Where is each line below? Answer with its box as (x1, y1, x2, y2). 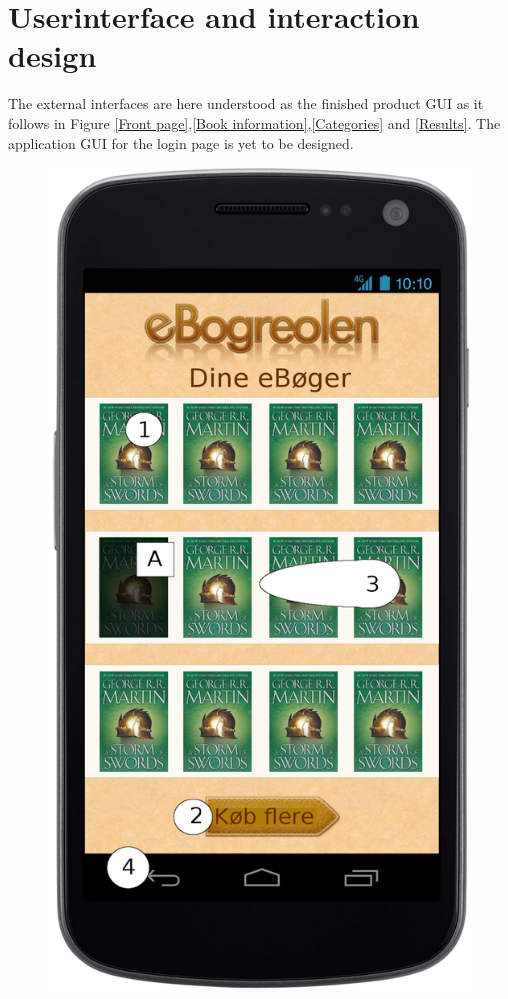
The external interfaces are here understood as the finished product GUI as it (8, 93, 484, 114)
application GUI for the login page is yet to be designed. (8, 132, 354, 153)
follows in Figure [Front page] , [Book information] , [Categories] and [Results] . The (8, 112, 501, 133)
